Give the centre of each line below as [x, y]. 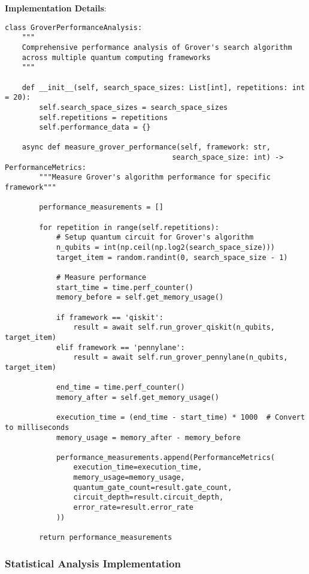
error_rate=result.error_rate [133, 508]
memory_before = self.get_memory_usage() [140, 298]
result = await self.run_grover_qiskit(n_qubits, [174, 328]
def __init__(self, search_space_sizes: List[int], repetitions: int [163, 87]
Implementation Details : [56, 8]
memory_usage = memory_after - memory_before [148, 437]
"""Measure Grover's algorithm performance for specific [155, 177]
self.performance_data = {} [95, 128]
